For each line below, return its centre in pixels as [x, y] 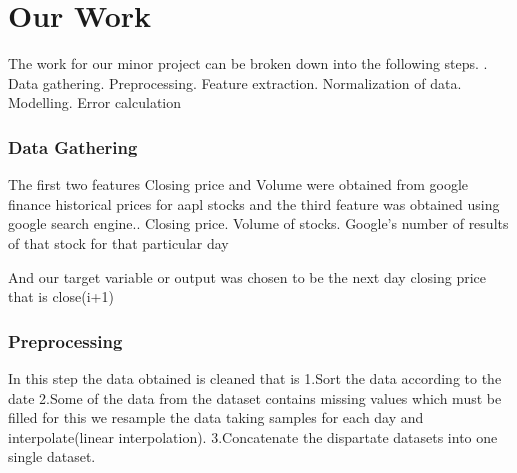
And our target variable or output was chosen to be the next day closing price [247, 276]
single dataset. [52, 456]
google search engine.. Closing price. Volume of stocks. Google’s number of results [258, 223]
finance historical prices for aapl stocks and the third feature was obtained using [254, 203]
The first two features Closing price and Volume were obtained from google [238, 184]
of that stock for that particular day [118, 242]
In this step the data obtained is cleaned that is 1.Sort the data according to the [255, 377]
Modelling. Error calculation [95, 102]
